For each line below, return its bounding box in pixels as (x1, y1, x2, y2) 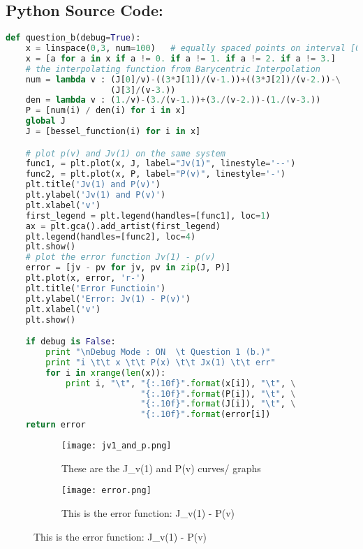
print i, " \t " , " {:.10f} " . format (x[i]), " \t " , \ (65, 378, 296, 388)
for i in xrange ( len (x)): (45, 367, 166, 378)
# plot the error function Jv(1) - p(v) (25, 252, 216, 263)
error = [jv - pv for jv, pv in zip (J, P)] (25, 263, 231, 273)
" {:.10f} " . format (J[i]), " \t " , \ (140, 399, 296, 409)
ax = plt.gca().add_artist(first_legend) (25, 221, 221, 231)
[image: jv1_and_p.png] (61, 441, 172, 451)
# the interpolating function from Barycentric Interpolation (25, 64, 321, 74)
